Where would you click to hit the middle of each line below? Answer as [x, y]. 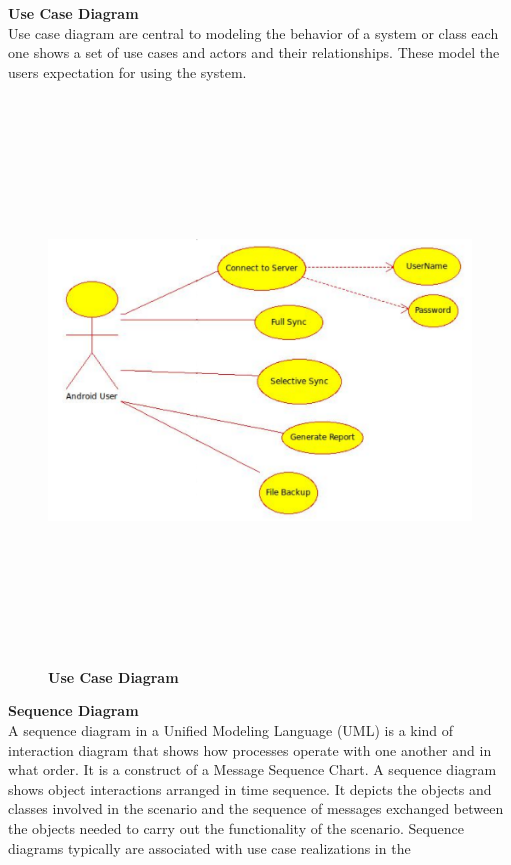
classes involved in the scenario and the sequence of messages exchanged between [256, 808]
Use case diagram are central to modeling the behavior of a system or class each [253, 32]
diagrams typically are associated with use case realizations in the [209, 847]
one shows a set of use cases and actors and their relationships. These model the [254, 52]
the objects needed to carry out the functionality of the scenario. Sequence [236, 828]
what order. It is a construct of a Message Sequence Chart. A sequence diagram [252, 769]
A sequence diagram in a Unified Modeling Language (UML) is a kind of [231, 730]
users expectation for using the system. [127, 71]
